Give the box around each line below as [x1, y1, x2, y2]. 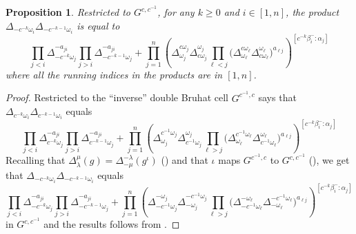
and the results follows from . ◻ [43, 217, 180, 231]
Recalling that [6, 153, 66, 167]
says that [258, 90, 297, 105]
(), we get [308, 153, 350, 167]
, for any [157, 5, 195, 19]
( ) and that [161, 153, 208, 167]
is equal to [77, 18, 120, 32]
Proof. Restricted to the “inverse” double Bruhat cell [6, 90, 228, 105]
